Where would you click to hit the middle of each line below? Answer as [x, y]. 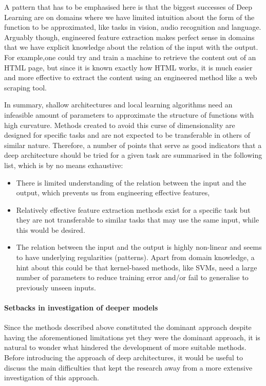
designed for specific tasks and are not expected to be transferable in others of [127, 135]
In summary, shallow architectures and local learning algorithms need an [118, 105]
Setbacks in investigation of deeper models [81, 308]
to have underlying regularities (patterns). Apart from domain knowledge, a [135, 257]
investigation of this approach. [52, 378]
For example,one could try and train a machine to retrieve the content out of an [130, 57]
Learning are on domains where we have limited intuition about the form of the [129, 17]
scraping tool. [25, 87]
